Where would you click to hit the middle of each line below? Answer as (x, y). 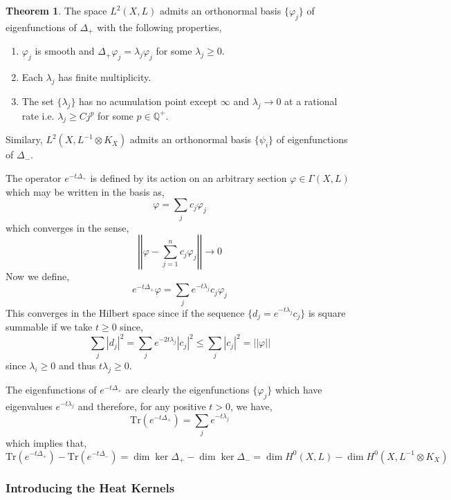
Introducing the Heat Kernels (90, 488)
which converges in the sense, (67, 227)
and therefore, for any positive (142, 406)
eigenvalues (29, 406)
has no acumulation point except (148, 101)
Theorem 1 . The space (56, 10)
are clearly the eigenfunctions (187, 390)
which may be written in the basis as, (85, 191)
